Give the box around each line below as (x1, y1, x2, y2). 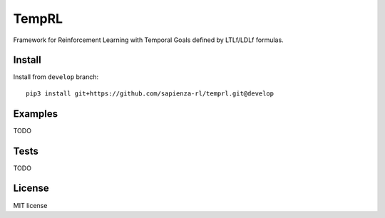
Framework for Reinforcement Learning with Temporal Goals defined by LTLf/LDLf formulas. (13, 36, 284, 44)
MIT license (13, 201, 48, 209)
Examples (13, 108, 58, 120)
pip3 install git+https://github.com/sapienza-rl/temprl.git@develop (26, 89, 274, 98)
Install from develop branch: (13, 73, 99, 81)
